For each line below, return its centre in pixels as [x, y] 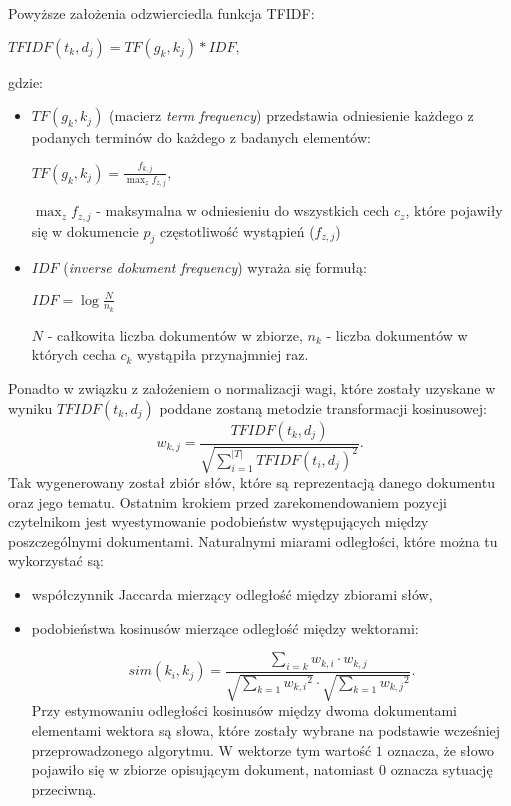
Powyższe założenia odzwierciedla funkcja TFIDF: [161, 13]
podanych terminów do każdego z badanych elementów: [201, 137]
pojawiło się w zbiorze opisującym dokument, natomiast [203, 769]
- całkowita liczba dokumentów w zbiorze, [175, 334]
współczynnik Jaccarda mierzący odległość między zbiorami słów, [232, 593]
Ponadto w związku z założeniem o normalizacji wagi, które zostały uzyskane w [252, 387]
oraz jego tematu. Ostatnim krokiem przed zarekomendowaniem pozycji [227, 501]
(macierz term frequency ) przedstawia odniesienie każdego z [291, 115]
